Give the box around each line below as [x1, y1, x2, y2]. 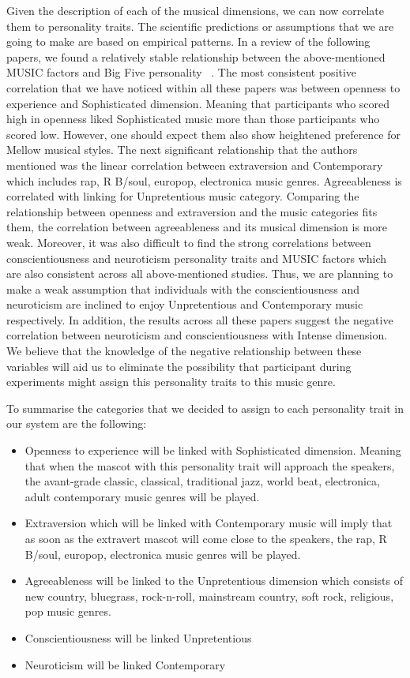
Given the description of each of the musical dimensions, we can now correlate [6, 2, 385, 18]
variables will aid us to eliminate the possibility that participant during [6, 358, 352, 374]
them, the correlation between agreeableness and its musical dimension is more [6, 219, 388, 235]
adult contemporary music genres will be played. [24, 488, 260, 504]
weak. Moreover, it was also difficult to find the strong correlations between [6, 234, 371, 250]
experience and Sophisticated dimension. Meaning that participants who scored [6, 95, 390, 111]
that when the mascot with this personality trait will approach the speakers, [24, 457, 395, 474]
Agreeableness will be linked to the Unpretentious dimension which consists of [24, 572, 403, 589]
